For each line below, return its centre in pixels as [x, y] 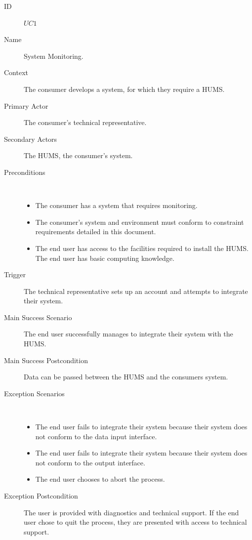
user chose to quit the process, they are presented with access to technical [135, 522]
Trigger [15, 274]
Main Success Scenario [38, 317]
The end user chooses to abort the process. [100, 479]
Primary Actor [26, 105]
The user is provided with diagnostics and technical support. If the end [131, 512]
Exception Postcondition [41, 496]
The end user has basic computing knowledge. [105, 258]
